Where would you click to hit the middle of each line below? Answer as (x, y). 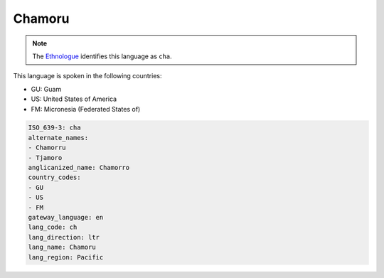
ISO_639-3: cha (54, 128)
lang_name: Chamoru (62, 247)
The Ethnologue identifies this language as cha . (102, 56)
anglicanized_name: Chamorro (79, 168)
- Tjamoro (45, 157)
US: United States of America (74, 99)
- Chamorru (47, 148)
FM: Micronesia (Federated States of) (86, 109)
